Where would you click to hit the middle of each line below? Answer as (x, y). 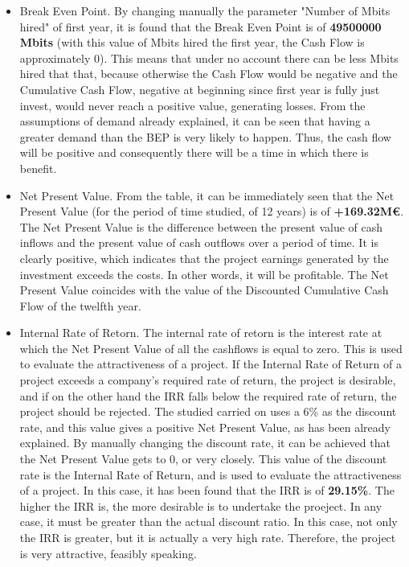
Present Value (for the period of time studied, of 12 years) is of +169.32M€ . (212, 211)
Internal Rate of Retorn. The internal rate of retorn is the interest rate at (201, 333)
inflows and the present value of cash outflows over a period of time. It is (199, 242)
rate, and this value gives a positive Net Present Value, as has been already (205, 427)
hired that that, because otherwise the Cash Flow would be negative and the (209, 74)
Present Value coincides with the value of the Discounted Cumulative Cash (204, 290)
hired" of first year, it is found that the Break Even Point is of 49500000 (200, 26)
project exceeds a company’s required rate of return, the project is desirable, (208, 380)
